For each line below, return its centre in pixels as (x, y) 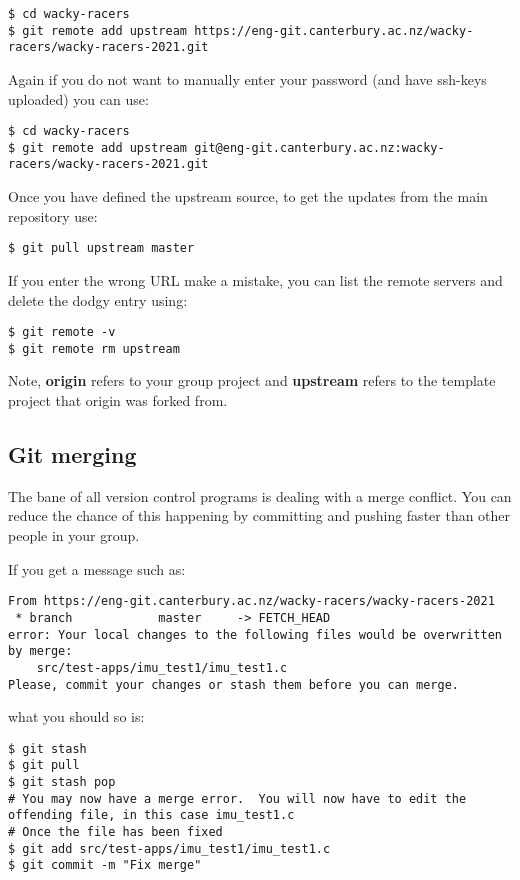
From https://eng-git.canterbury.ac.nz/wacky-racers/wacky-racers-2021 (251, 601)
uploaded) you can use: (78, 98)
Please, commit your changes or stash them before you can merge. (234, 684)
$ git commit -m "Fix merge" (105, 865)
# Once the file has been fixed (115, 832)
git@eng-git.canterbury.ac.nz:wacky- (319, 147)
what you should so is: (76, 716)
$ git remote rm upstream (94, 348)
